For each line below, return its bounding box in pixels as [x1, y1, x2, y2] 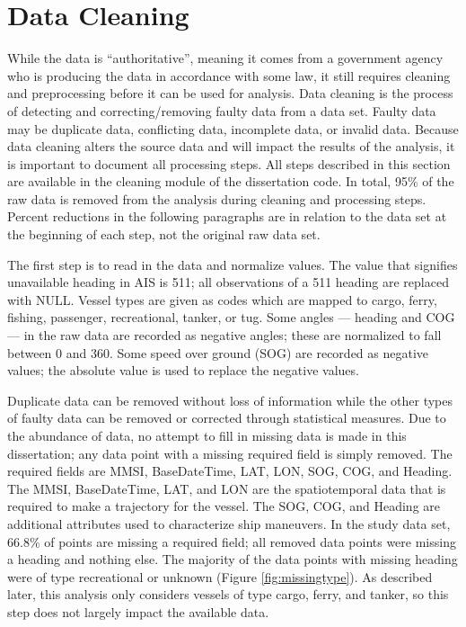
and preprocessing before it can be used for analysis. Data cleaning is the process [7, 84, 453, 103]
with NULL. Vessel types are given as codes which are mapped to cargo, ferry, [7, 290, 437, 309]
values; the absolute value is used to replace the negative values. [7, 361, 359, 380]
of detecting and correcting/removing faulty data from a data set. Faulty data [7, 101, 436, 120]
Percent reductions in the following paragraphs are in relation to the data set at [7, 207, 447, 226]
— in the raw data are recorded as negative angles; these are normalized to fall [7, 326, 442, 345]
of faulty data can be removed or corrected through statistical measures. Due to [7, 408, 446, 427]
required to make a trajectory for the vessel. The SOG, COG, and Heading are [7, 497, 441, 515]
